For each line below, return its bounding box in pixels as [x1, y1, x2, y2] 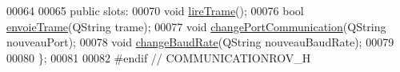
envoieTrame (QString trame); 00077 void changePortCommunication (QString [6, 18, 386, 34]
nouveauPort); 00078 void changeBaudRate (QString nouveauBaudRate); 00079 [6, 34, 394, 50]
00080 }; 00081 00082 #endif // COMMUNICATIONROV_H [6, 49, 311, 66]
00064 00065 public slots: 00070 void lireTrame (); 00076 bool [6, 2, 304, 18]
